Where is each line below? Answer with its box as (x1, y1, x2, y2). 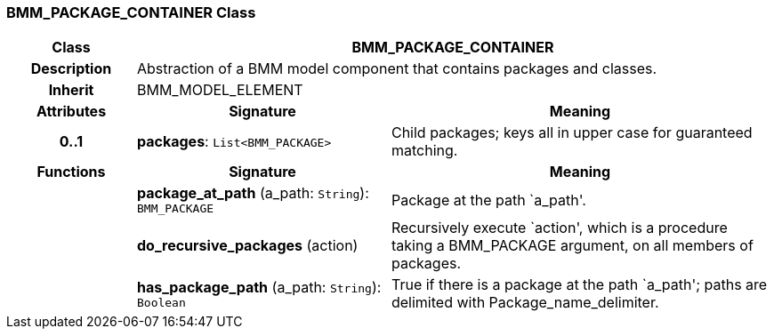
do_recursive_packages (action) (136, 236, 359, 255)
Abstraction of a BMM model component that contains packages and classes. (136, 60, 657, 78)
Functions (36, 163, 106, 181)
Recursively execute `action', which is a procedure (391, 219, 728, 237)
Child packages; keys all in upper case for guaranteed (391, 124, 753, 142)
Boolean (136, 295, 186, 309)
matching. (391, 141, 458, 160)
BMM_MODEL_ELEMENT (136, 81, 303, 100)
